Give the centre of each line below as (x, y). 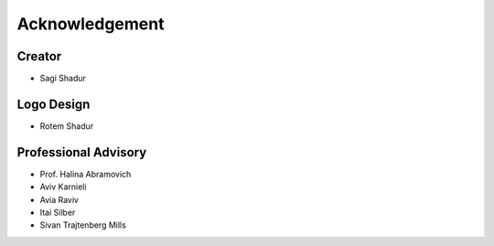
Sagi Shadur (63, 79)
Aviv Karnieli (63, 187)
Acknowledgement (91, 24)
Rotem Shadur (67, 126)
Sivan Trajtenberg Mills (83, 225)
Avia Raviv (59, 199)
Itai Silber (58, 213)
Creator (39, 56)
